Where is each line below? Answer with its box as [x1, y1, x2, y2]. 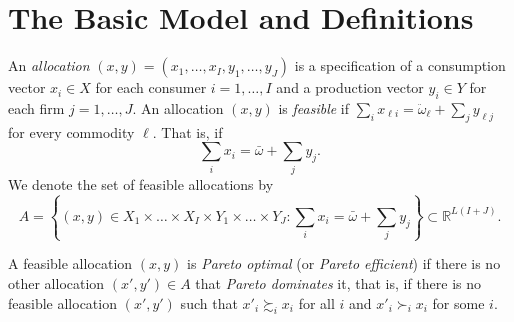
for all [298, 292, 335, 313]
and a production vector [276, 77, 424, 98]
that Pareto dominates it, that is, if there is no [195, 272, 482, 293]
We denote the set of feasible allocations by [8, 173, 274, 194]
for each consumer [95, 77, 207, 98]
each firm [8, 97, 65, 118]
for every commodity [8, 121, 135, 142]
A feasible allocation [8, 253, 133, 274]
